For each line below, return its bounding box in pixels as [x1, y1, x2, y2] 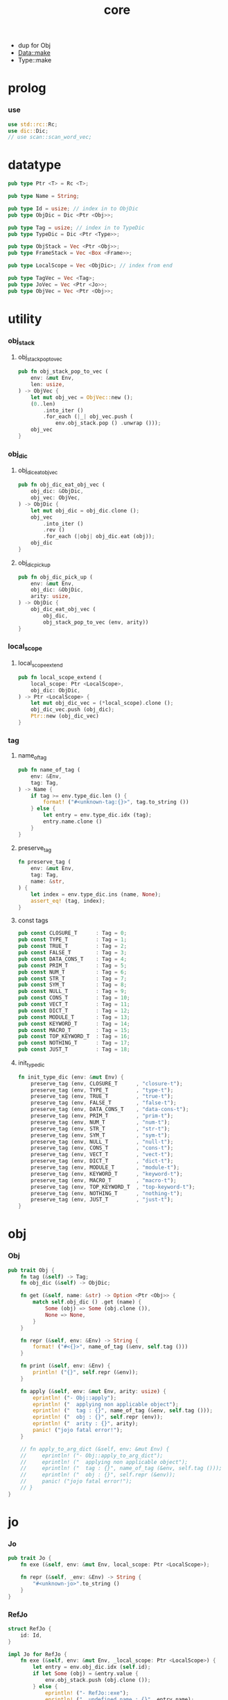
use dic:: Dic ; [8, 127, 49, 134]
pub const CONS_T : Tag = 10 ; [17, 994, 130, 1001]
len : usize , [30, 381, 65, 388]
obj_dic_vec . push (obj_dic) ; [30, 706, 115, 713]
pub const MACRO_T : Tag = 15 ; [17, 1026, 130, 1033]
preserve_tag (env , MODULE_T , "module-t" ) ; [30, 1164, 180, 1172]
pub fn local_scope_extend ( [17, 674, 103, 681]
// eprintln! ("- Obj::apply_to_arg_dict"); [20, 1452, 164, 1459]
